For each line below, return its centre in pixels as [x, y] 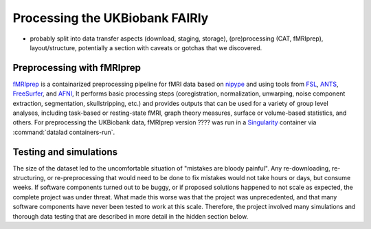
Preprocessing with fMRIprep [77, 68]
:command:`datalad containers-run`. [64, 132]
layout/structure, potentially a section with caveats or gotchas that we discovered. [146, 47]
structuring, [29, 178]
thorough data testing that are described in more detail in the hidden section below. [131, 216]
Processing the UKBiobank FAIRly [111, 18]
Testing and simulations [65, 152]
